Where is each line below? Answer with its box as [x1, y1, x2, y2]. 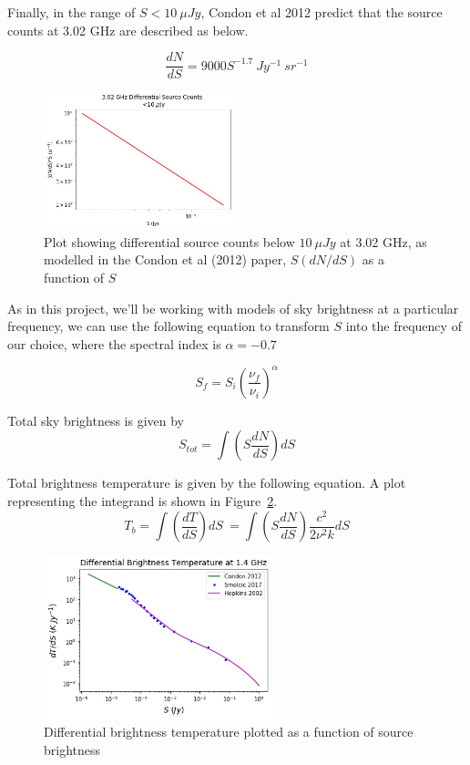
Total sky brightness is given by [7, 410, 185, 429]
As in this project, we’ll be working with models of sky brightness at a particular [7, 298, 459, 317]
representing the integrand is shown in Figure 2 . [7, 491, 278, 511]
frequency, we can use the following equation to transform [7, 316, 330, 336]
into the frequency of [345, 316, 462, 336]
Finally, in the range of [7, 3, 136, 21]
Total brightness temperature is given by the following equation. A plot [7, 473, 406, 492]
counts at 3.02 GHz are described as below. [7, 20, 249, 39]
